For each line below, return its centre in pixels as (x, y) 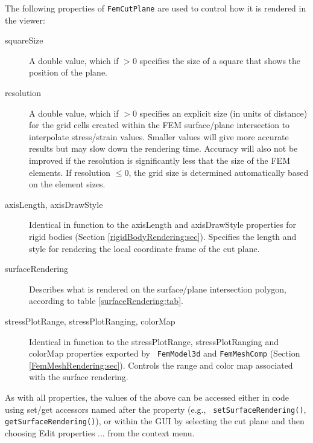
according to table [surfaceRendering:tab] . (106, 301)
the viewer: (25, 20)
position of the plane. (68, 72)
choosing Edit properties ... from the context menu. (100, 432)
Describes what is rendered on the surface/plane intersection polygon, (158, 289)
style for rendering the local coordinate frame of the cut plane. (144, 248)
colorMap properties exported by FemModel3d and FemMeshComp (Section (165, 353)
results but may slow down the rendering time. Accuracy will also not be (163, 148)
